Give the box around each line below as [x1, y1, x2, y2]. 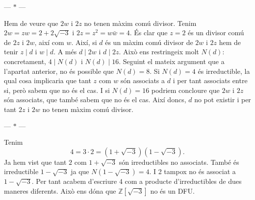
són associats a [120, 75, 165, 86]
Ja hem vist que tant [4, 156, 67, 167]
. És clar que [129, 27, 168, 38]
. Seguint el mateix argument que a [119, 56, 225, 66]
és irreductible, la [198, 66, 250, 76]
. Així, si [71, 37, 97, 47]
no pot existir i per [194, 94, 251, 105]
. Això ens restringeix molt [119, 46, 199, 57]
